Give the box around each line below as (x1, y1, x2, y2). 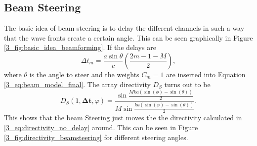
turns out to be (164, 79, 211, 89)
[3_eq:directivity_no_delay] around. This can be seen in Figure (4, 122, 198, 132)
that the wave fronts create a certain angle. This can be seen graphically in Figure (4, 32, 253, 43)
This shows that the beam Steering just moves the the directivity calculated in (4, 112, 242, 123)
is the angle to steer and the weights (29, 69, 139, 79)
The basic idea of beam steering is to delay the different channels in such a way (4, 23, 245, 33)
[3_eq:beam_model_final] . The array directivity (4, 79, 151, 89)
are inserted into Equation (166, 69, 246, 79)
